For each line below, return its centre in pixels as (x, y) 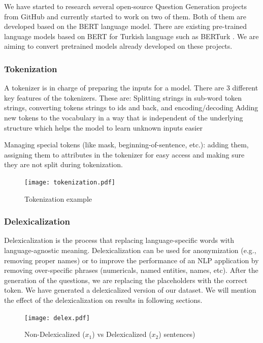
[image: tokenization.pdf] (70, 182)
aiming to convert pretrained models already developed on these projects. (118, 46)
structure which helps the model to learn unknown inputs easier (103, 127)
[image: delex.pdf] (57, 318)
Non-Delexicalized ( (55, 334)
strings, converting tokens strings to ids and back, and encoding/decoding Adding (131, 107)
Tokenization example (58, 198)
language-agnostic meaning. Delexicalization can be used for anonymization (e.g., (130, 250)
